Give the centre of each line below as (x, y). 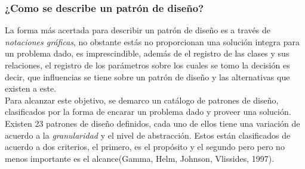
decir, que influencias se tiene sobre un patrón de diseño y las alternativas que (147, 76)
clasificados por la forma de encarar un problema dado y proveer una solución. (148, 112)
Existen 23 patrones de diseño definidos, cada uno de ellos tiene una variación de (152, 123)
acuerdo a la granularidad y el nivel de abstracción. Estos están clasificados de (148, 135)
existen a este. (31, 88)
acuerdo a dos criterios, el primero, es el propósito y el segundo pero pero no (145, 147)
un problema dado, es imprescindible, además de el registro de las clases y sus (147, 53)
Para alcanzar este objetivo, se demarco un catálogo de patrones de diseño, (142, 100)
